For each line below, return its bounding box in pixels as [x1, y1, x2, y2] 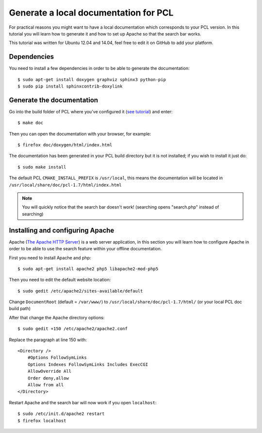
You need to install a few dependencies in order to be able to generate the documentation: [9, 66, 190, 71]
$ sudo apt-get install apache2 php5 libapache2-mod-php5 [17, 266, 159, 272]
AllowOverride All [27, 368, 72, 374]
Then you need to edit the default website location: [9, 277, 111, 283]
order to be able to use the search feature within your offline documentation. [9, 246, 162, 252]
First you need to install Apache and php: [9, 255, 91, 260]
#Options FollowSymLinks [27, 355, 87, 361]
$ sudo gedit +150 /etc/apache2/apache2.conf [17, 326, 128, 331]
